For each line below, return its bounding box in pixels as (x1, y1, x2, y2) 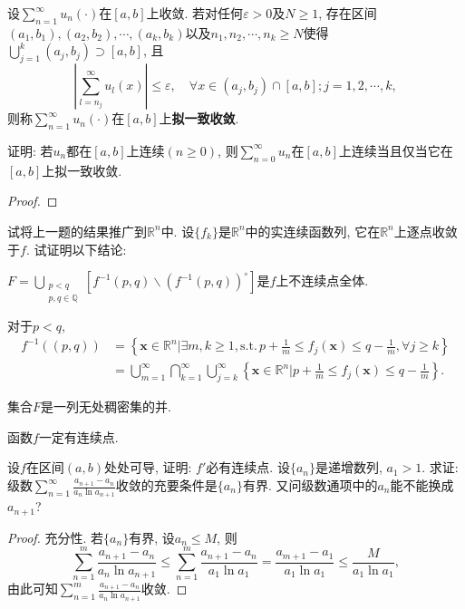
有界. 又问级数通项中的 (242, 476, 378, 495)
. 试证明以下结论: (25, 239, 127, 258)
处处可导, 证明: (104, 458, 192, 477)
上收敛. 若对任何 (146, 4, 244, 22)
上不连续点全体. (276, 271, 369, 290)
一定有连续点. (38, 427, 119, 446)
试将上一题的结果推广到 (7, 221, 147, 240)
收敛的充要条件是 (115, 476, 218, 495)
